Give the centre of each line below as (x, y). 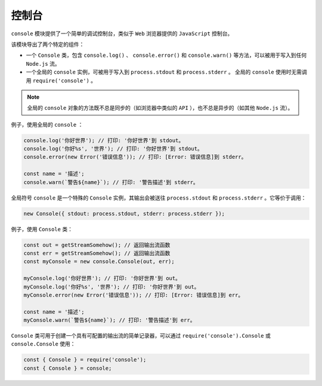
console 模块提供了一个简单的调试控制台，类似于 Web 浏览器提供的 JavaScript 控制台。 (122, 33)
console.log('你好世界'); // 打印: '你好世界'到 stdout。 (104, 140)
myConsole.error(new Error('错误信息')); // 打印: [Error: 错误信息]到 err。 (134, 295)
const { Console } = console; (68, 368)
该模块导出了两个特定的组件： (48, 44)
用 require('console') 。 (61, 80)
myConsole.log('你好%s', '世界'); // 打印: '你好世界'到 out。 (112, 287)
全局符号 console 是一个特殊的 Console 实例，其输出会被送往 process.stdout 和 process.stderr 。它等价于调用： (159, 198)
